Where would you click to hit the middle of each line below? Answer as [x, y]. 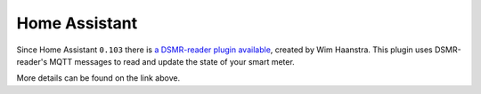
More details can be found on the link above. [98, 78]
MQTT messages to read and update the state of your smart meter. [172, 61]
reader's [32, 61]
